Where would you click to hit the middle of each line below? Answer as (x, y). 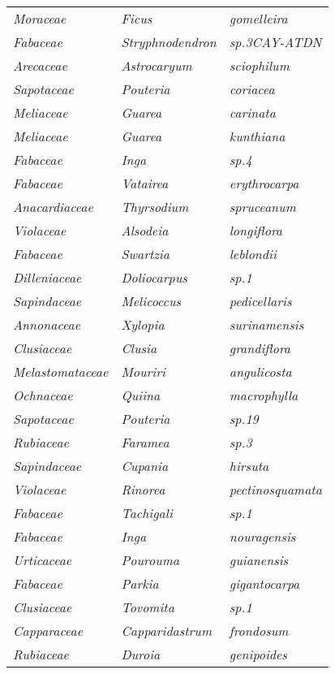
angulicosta (260, 372)
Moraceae (40, 18)
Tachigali (147, 513)
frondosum (259, 631)
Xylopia (143, 324)
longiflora (256, 230)
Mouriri (143, 372)
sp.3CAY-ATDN (275, 42)
